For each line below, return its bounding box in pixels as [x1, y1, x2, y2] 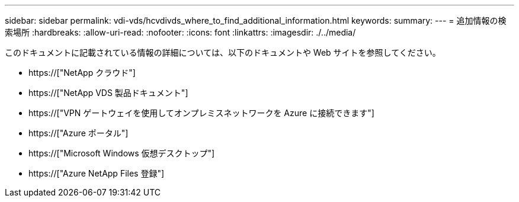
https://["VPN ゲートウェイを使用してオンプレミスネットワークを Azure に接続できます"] [28, 108, 374, 118]
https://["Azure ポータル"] [28, 128, 129, 138]
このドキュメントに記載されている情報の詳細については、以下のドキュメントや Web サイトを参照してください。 [5, 47, 441, 57]
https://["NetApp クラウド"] [28, 68, 136, 78]
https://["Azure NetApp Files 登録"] [28, 168, 165, 178]
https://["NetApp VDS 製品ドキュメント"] [28, 88, 188, 98]
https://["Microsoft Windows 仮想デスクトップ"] [28, 148, 215, 158]
